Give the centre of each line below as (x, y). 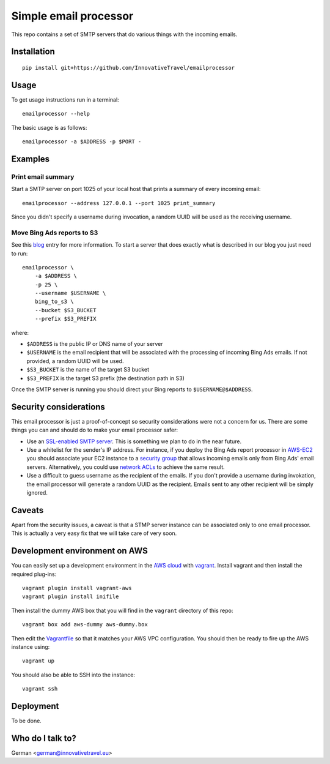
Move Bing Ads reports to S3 (55, 233)
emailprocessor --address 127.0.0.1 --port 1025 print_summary (119, 203)
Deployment (35, 706)
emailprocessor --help (56, 114)
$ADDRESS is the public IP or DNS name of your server (95, 344)
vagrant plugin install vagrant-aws (77, 588)
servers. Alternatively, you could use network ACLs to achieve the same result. (126, 467)
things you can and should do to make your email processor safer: (95, 430)
